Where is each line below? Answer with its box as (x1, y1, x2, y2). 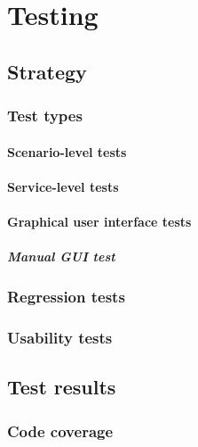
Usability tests (7, 326, 113, 348)
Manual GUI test (7, 247, 115, 266)
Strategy (7, 57, 87, 85)
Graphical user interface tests (7, 211, 192, 230)
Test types (7, 104, 83, 127)
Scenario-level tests (7, 142, 127, 161)
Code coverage (7, 419, 114, 442)
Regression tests (7, 286, 125, 308)
